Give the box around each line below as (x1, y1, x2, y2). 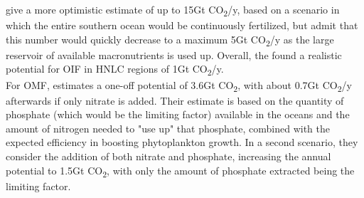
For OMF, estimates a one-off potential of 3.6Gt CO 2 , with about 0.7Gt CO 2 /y (6, 77, 352, 94)
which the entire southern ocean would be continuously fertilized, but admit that (6, 18, 358, 33)
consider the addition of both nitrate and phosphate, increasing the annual (6, 149, 331, 164)
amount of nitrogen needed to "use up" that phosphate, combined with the (6, 120, 330, 135)
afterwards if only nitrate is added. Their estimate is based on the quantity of (6, 93, 344, 108)
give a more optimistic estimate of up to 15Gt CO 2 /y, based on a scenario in (6, 2, 340, 19)
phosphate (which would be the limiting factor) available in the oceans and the (6, 107, 350, 122)
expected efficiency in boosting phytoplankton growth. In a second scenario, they (6, 135, 358, 150)
